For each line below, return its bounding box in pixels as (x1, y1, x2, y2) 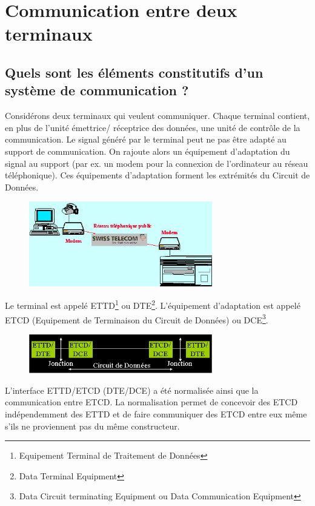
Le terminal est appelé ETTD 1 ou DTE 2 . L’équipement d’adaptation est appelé (5, 297, 300, 312)
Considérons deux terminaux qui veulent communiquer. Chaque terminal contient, (5, 109, 310, 122)
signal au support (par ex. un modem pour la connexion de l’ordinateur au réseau (5, 157, 308, 169)
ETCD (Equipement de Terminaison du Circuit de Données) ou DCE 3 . (5, 311, 268, 326)
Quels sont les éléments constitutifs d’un (5, 62, 264, 81)
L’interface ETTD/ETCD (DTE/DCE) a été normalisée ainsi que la (5, 383, 259, 396)
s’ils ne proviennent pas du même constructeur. (5, 419, 180, 432)
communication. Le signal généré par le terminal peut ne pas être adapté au (5, 133, 287, 146)
